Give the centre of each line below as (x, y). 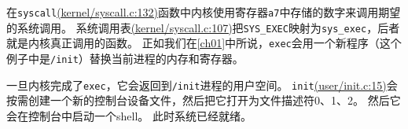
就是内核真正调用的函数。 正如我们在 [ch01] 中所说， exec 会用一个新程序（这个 (204, 43)
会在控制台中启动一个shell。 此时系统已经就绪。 (129, 115)
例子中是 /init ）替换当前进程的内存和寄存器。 (125, 58)
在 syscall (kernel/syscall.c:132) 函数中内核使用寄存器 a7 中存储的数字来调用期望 (204, 12)
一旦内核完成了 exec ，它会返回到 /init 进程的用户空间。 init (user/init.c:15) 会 (202, 85)
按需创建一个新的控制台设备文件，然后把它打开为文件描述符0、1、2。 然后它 (204, 100)
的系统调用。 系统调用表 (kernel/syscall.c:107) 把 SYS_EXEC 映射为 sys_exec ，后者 (203, 27)
